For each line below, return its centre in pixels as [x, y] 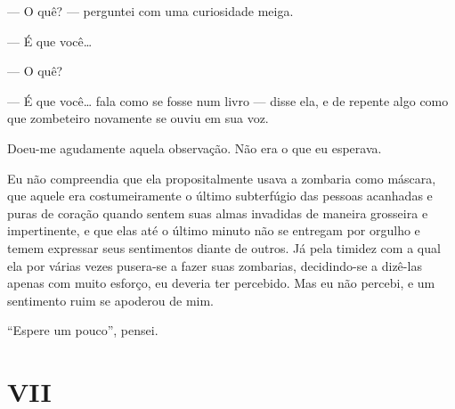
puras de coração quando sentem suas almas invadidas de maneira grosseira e [218, 213]
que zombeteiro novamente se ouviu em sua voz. [138, 118]
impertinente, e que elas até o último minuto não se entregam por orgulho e [214, 230]
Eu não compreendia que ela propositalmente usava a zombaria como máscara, [222, 178]
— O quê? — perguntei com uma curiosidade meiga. [150, 11]
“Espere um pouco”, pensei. [83, 330]
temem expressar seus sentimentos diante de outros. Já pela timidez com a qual [224, 247]
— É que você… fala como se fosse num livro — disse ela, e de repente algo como [228, 100]
